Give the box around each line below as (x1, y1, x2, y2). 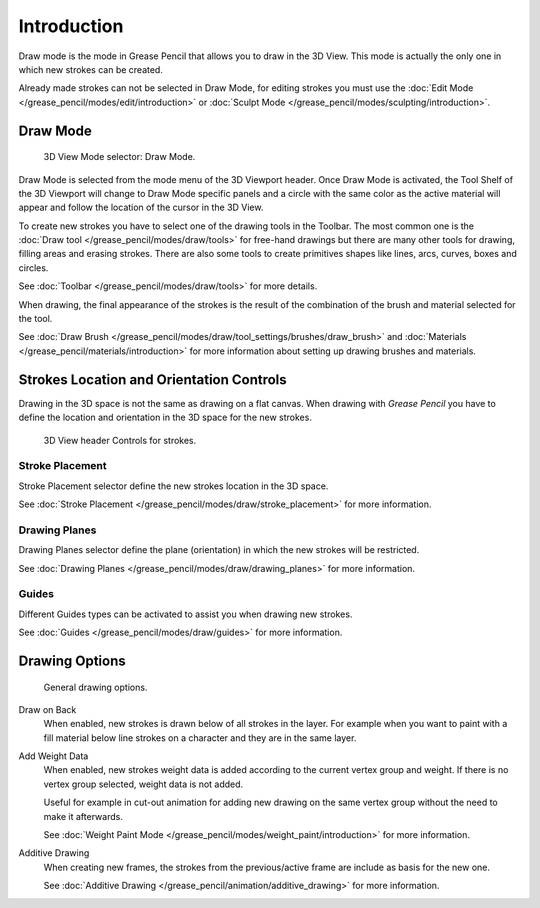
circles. (18, 261, 49, 274)
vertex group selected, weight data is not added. (43, 778, 244, 790)
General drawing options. (43, 681, 148, 693)
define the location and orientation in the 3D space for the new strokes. (18, 411, 312, 424)
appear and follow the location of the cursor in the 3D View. (18, 201, 264, 214)
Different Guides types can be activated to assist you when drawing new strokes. (18, 608, 353, 620)
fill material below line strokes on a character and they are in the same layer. (43, 731, 357, 744)
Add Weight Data (18, 750, 89, 762)
